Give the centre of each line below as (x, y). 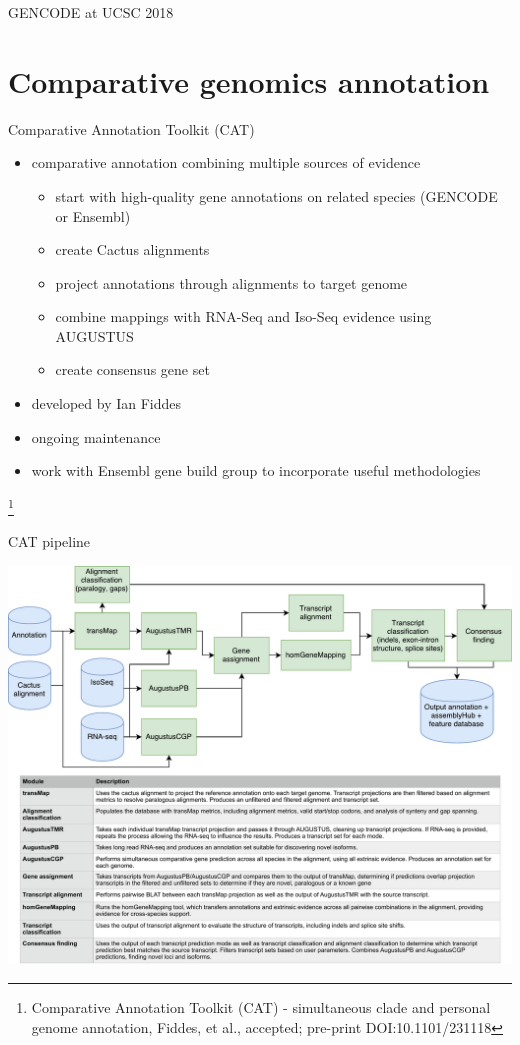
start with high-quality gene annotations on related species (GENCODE (276, 195)
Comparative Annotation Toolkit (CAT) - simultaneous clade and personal (261, 1006)
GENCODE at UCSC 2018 (91, 12)
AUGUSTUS (94, 335)
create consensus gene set (132, 369)
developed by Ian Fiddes (106, 403)
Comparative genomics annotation (249, 80)
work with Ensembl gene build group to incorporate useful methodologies (256, 470)
